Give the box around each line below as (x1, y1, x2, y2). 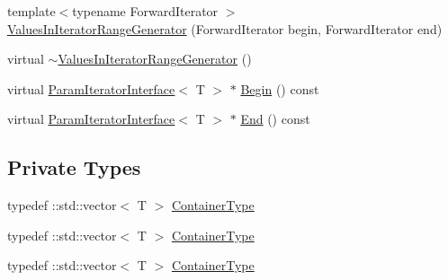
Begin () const (240, 79, 319, 98)
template (7, 2, 56, 20)
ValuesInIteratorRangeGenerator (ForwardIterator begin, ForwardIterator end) (7, 19, 443, 38)
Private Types (7, 153, 141, 181)
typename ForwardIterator (72, 2, 219, 20)
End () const (240, 109, 310, 128)
